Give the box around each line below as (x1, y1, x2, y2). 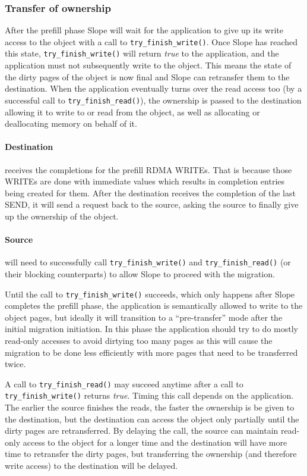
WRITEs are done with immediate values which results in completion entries (5, 175, 285, 187)
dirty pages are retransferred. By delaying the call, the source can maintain (5, 424, 278, 437)
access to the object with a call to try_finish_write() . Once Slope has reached (5, 35, 298, 48)
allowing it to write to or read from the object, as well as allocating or (5, 105, 260, 118)
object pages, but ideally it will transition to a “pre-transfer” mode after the (5, 311, 283, 323)
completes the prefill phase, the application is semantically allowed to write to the (5, 299, 303, 312)
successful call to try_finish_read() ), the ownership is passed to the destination (5, 93, 302, 106)
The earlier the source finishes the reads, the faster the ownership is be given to (5, 401, 295, 414)
